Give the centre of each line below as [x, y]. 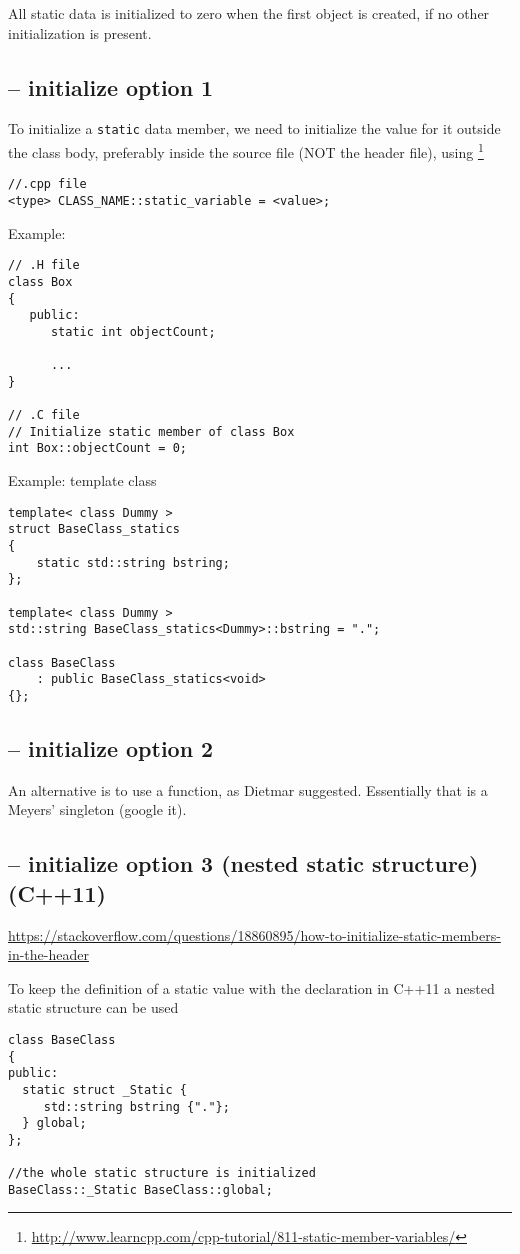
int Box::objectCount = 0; [97, 448]
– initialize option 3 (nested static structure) [243, 863]
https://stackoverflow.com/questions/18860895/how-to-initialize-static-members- [254, 934]
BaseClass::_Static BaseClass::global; [140, 1189]
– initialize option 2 [111, 747]
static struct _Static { [104, 1089]
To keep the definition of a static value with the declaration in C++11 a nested [251, 987]
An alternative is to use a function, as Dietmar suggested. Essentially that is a [248, 789]
